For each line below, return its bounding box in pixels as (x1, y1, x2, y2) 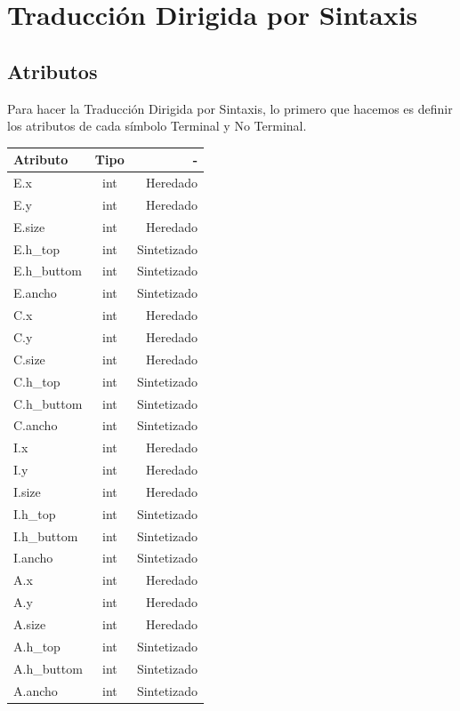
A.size (13, 614, 46, 633)
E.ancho (13, 284, 57, 302)
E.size (13, 217, 45, 236)
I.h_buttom (13, 526, 78, 545)
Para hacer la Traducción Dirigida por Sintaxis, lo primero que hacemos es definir (7, 99, 453, 117)
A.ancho (13, 681, 58, 699)
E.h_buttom (13, 261, 82, 280)
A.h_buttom (13, 659, 83, 677)
